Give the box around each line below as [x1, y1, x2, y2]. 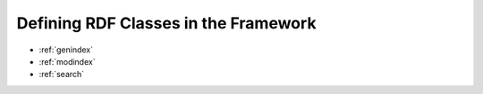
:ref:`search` [38, 69, 85, 80]
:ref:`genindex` [38, 44, 94, 55]
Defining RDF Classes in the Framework [16, 13, 317, 33]
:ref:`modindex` [38, 56, 96, 67]
